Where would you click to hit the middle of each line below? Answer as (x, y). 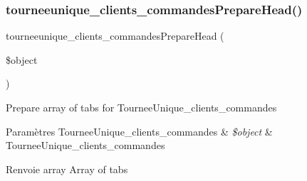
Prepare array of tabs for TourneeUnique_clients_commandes (141, 107)
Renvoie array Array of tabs (67, 169)
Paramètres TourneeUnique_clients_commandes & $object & (139, 131)
